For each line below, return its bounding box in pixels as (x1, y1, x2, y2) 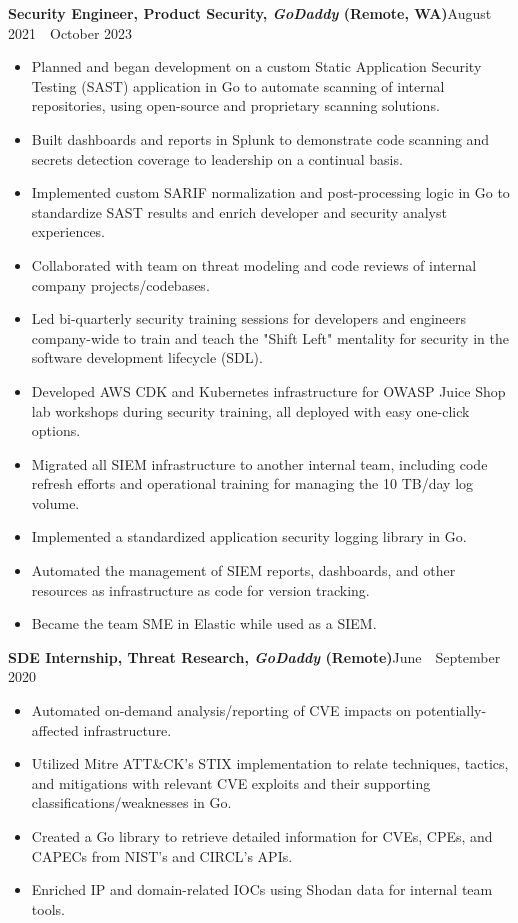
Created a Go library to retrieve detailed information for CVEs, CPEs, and (31, 826, 493, 846)
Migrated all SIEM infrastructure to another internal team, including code (31, 453, 488, 474)
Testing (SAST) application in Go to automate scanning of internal (31, 75, 445, 96)
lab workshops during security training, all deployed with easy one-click (31, 400, 470, 421)
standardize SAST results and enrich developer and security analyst (31, 201, 447, 222)
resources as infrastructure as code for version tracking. (31, 579, 370, 600)
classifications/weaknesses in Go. (31, 792, 232, 813)
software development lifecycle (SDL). (31, 347, 263, 368)
